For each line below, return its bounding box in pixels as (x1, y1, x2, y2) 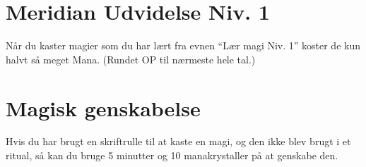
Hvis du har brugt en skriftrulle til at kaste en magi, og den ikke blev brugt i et (6, 134, 351, 149)
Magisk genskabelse (6, 93, 201, 122)
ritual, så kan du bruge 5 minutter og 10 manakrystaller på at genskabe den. (6, 148, 338, 163)
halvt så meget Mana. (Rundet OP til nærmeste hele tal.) (6, 51, 256, 66)
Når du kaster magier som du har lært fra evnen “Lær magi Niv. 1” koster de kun (6, 38, 360, 53)
